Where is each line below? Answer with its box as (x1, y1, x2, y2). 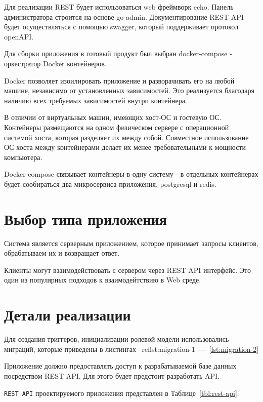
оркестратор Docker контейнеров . (4, 58, 107, 68)
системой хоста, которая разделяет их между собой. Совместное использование (4, 132, 249, 142)
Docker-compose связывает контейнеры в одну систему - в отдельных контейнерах (4, 169, 258, 179)
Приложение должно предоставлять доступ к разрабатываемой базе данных (4, 360, 237, 371)
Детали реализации (4, 304, 131, 325)
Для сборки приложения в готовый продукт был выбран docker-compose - (4, 48, 232, 59)
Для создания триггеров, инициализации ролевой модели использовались (4, 334, 229, 344)
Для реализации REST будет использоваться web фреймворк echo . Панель (4, 2, 234, 12)
